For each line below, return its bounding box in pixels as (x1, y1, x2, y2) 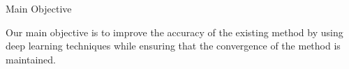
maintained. (6, 52, 56, 66)
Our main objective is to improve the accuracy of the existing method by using (6, 24, 343, 39)
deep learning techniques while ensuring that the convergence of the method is (6, 38, 341, 53)
